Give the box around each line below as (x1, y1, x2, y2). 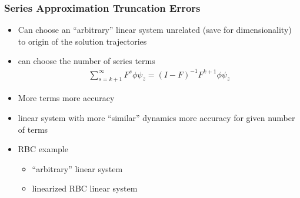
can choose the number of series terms (18, 55, 155, 67)
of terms (18, 123, 48, 135)
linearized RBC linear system (32, 182, 138, 194)
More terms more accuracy (18, 92, 115, 104)
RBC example (18, 143, 68, 155)
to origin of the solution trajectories (18, 35, 147, 47)
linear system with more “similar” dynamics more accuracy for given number (18, 111, 295, 123)
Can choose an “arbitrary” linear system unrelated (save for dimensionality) (18, 24, 292, 36)
